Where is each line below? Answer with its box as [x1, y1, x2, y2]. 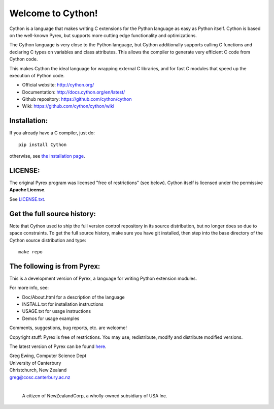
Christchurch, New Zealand [9, 367, 67, 373]
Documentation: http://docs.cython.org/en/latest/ [22, 89, 125, 95]
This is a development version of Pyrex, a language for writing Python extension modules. [9, 275, 197, 281]
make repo [18, 249, 43, 254]
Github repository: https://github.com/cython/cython [22, 96, 132, 102]
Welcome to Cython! [9, 8, 98, 19]
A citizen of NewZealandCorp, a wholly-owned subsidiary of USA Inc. [22, 393, 167, 399]
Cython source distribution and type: [9, 237, 86, 243]
